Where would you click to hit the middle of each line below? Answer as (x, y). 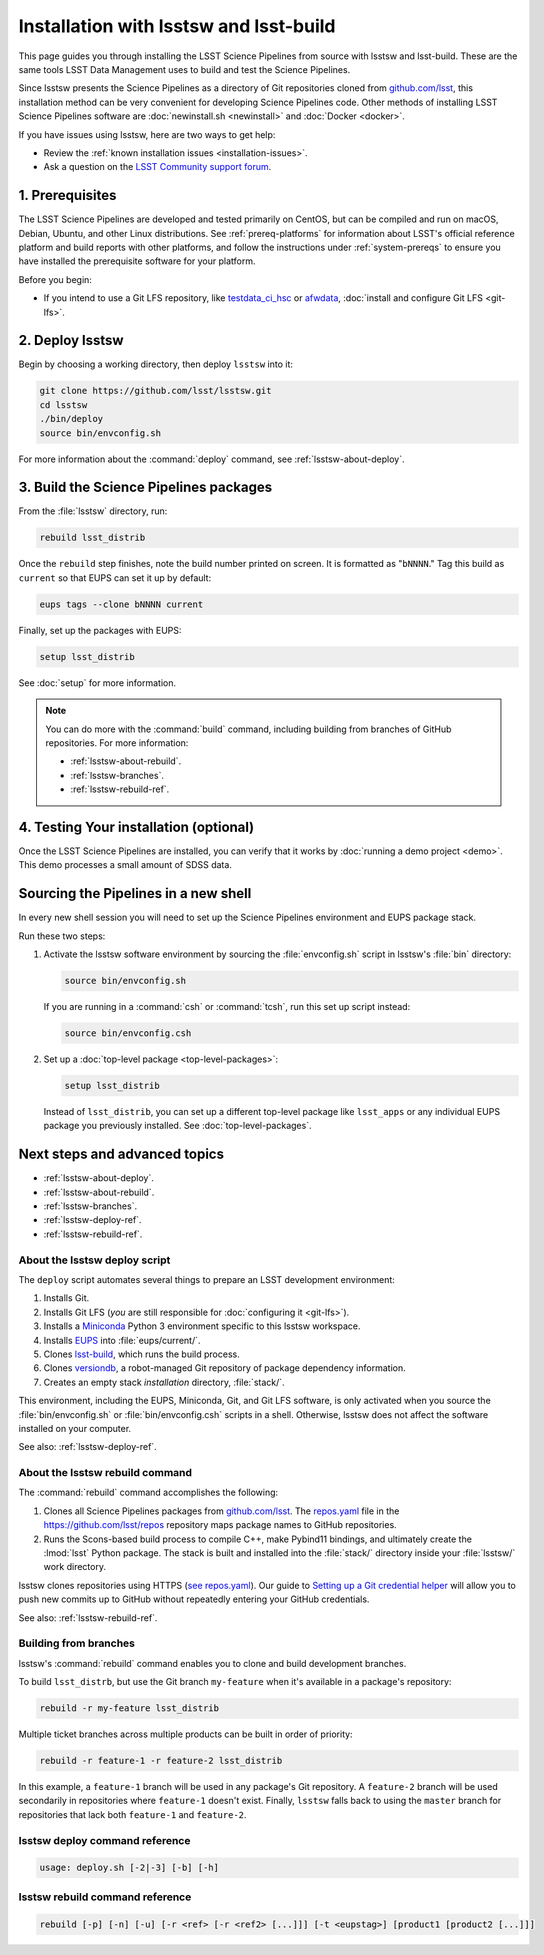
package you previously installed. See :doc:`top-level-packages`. (177, 1126)
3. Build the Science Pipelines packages (145, 487)
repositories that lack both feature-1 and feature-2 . (132, 1814)
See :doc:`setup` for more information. (97, 682)
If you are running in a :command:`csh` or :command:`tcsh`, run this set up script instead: (227, 1007)
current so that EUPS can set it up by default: (115, 577)
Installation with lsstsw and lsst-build (177, 26)
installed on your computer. (75, 1428)
